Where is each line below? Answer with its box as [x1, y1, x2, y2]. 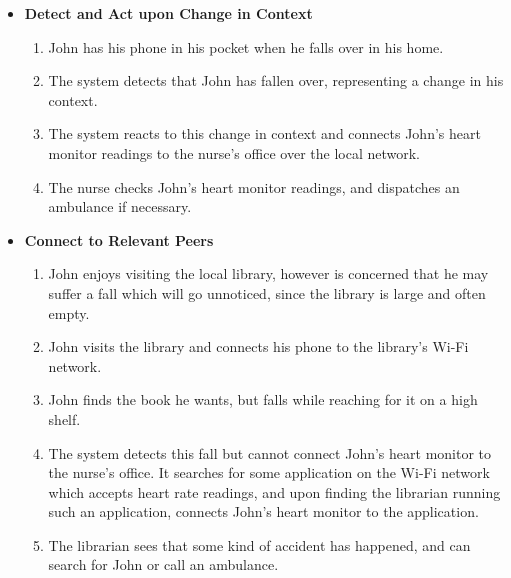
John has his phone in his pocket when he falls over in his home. [48, 36, 444, 57]
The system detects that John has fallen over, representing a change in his [48, 70, 504, 91]
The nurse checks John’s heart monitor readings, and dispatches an [48, 176, 460, 197]
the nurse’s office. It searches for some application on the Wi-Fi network [48, 462, 490, 483]
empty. [48, 302, 90, 323]
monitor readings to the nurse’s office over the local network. [48, 142, 420, 163]
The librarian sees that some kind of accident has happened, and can [48, 534, 471, 555]
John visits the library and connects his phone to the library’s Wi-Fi [48, 336, 469, 357]
